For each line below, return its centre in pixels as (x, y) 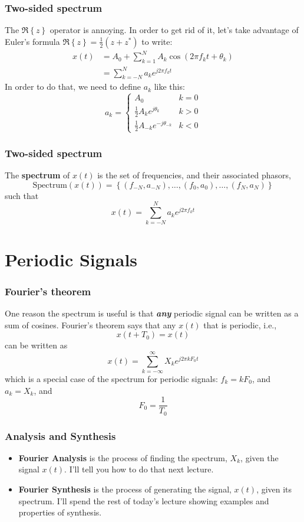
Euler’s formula (32, 41)
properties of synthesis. (60, 512)
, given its (274, 489)
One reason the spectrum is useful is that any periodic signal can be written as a (152, 313)
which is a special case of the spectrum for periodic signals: (111, 378)
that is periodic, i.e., (240, 324)
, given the (260, 457)
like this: (169, 87)
